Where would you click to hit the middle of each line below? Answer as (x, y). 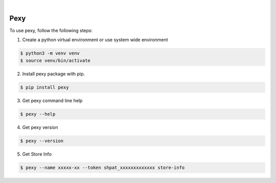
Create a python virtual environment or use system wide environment (95, 40)
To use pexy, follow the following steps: (51, 30)
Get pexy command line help (52, 100)
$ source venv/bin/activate (55, 60)
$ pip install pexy (44, 87)
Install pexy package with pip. (54, 73)
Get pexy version (40, 127)
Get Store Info (37, 154)
